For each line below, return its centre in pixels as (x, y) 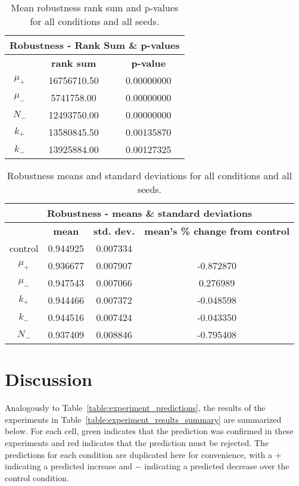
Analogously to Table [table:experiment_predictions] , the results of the (135, 408)
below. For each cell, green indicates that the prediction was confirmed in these (149, 431)
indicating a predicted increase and (69, 466)
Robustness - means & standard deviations (149, 213)
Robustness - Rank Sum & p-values (95, 45)
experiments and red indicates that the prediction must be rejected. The (137, 442)
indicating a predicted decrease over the (217, 466)
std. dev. (114, 231)
